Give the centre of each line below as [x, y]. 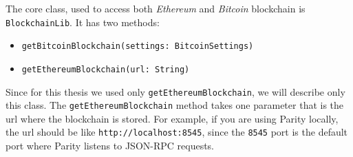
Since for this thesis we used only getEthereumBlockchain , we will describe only [175, 91]
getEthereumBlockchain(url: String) [106, 69]
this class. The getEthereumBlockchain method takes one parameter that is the [175, 105]
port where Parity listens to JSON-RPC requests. [110, 146]
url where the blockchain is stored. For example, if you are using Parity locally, [172, 118]
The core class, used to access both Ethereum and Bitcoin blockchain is [156, 8]
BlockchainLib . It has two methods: [83, 22]
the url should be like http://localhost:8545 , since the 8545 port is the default [177, 132]
